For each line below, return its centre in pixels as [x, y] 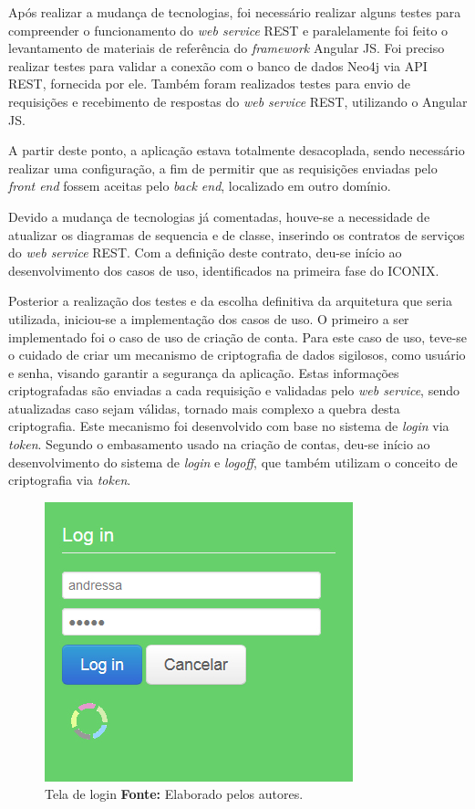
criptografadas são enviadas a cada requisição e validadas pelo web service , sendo [234, 390]
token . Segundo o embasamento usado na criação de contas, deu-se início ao [219, 444]
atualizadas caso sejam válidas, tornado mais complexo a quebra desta [204, 408]
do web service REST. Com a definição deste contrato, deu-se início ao [205, 252]
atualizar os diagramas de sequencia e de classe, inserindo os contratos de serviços [237, 234]
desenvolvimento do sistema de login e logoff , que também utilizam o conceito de [233, 462]
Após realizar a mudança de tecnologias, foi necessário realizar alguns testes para [235, 12]
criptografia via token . [70, 480]
